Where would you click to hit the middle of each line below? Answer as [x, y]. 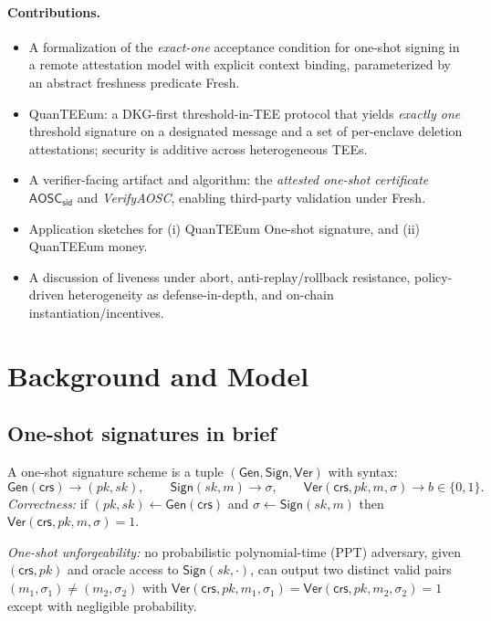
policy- [434, 276]
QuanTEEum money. [88, 246]
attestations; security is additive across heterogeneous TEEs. [198, 148]
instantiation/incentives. [96, 312]
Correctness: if [47, 503]
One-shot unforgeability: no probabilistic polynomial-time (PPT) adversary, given [234, 551]
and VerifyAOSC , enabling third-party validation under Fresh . [251, 197]
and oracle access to [123, 569]
